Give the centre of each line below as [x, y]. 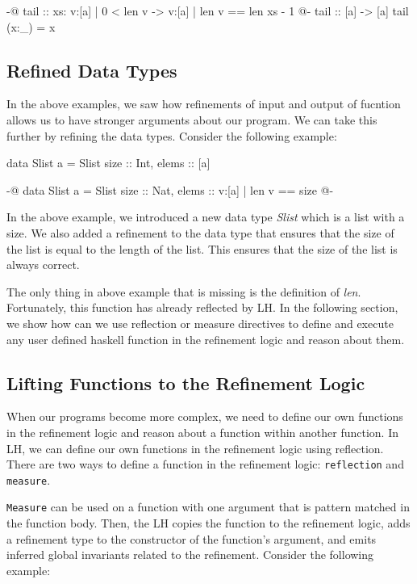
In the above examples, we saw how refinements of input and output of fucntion [204, 104]
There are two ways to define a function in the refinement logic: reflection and [205, 464]
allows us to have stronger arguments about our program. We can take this [192, 119]
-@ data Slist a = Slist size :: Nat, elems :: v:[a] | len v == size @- [170, 189]
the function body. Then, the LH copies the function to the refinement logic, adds [208, 523]
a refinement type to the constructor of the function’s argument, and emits [192, 538]
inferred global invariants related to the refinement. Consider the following [190, 555]
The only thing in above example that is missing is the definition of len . [184, 291]
